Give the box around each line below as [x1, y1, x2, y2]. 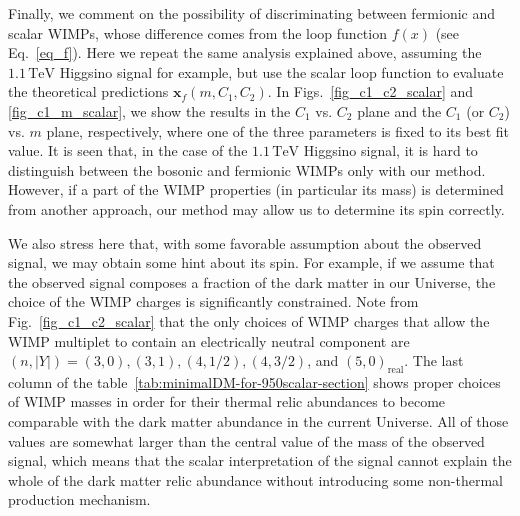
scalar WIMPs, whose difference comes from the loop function [8, 22, 387, 43]
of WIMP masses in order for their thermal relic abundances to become [8, 391, 446, 412]
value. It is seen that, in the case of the [8, 140, 248, 161]
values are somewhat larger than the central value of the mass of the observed [8, 430, 485, 451]
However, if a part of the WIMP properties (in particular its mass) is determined [8, 179, 504, 200]
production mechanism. [8, 489, 151, 510]
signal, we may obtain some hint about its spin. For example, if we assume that [8, 252, 495, 273]
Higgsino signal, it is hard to [303, 140, 478, 161]
